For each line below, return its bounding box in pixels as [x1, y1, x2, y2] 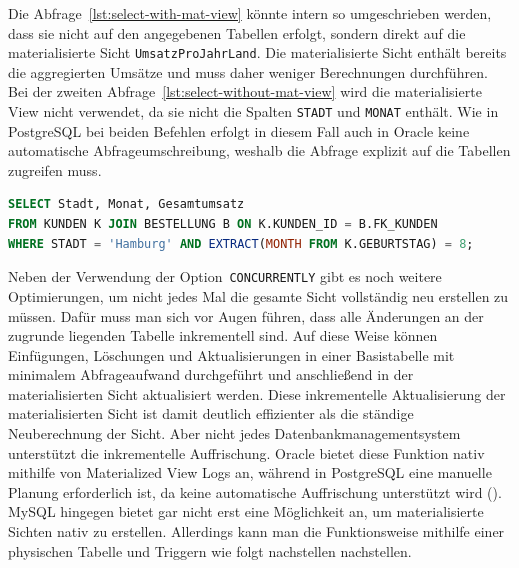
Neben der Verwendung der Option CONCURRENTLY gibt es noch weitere [8, 266, 442, 287]
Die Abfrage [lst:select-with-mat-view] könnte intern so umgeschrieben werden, [8, 3, 492, 23]
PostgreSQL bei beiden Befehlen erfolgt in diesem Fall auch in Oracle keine [8, 120, 470, 141]
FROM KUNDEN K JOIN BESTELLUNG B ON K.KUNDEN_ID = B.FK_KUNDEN [8, 217, 438, 232]
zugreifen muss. [8, 159, 102, 180]
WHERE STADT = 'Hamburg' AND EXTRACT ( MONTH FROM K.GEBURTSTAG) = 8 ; [8, 236, 474, 251]
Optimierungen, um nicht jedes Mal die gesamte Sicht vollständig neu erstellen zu [8, 285, 509, 306]
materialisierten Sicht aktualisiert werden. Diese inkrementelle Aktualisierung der [8, 383, 506, 404]
